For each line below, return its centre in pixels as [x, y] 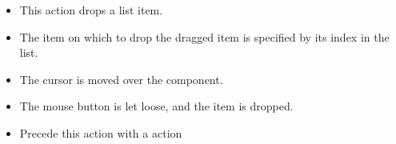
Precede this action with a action [101, 132]
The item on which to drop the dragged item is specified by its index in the [204, 36]
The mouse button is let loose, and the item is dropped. [156, 106]
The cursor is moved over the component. [121, 79]
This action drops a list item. [91, 10]
